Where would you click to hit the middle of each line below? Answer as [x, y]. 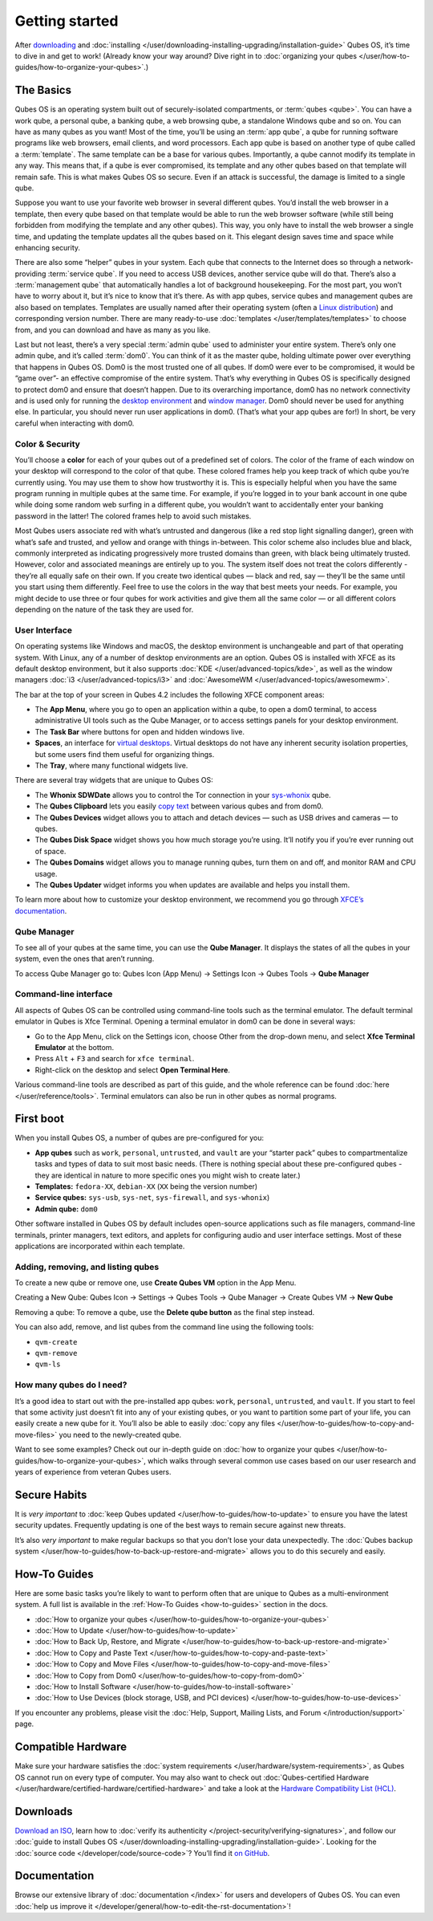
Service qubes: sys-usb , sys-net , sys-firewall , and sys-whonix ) [152, 1198]
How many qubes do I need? [71, 1385]
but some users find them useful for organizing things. [125, 754]
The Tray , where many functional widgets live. [111, 766]
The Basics [43, 90]
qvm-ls [48, 1364]
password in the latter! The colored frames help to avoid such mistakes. [133, 516]
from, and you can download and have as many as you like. [113, 330]
